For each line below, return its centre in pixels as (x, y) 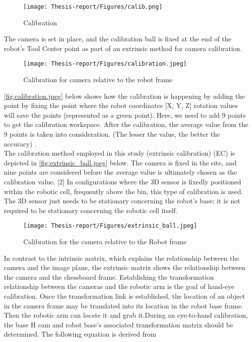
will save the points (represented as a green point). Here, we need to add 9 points (125, 115)
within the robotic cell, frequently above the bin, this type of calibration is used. (124, 191)
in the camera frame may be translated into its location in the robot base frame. (124, 305)
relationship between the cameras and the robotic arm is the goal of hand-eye (119, 286)
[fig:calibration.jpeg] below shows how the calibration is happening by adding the (125, 96)
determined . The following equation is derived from (80, 334)
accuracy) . (20, 143)
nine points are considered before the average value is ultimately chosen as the (120, 172)
